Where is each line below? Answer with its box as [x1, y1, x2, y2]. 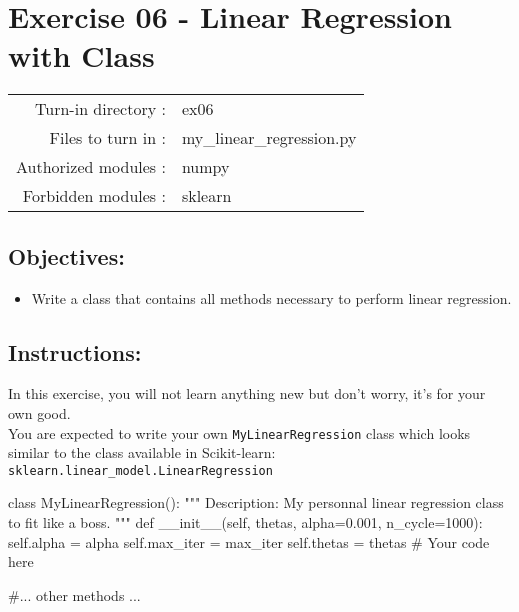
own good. [8, 402, 71, 423]
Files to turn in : [49, 126, 166, 150]
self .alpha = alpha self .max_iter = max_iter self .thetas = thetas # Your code [8, 531, 490, 552]
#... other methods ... [8, 584, 141, 605]
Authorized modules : [16, 155, 166, 179]
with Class [8, 35, 155, 76]
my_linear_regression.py [181, 126, 357, 150]
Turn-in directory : [35, 97, 166, 121]
